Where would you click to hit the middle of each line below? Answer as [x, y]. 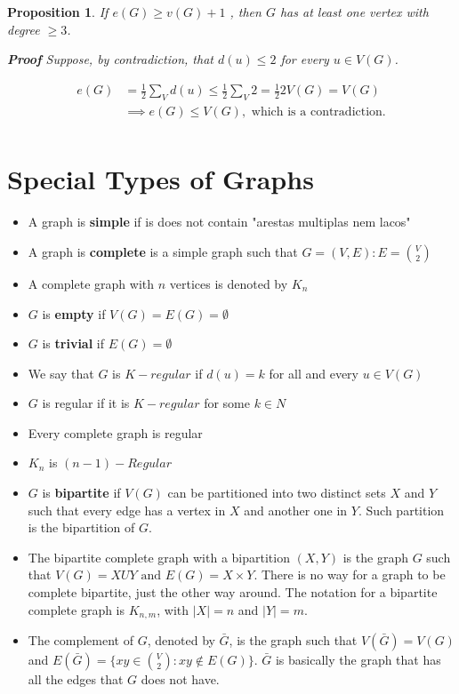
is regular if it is [86, 403]
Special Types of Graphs [161, 179]
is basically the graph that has [358, 660]
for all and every [314, 373]
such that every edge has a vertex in [127, 510]
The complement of [81, 640]
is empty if [74, 313]
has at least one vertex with [354, 12]
